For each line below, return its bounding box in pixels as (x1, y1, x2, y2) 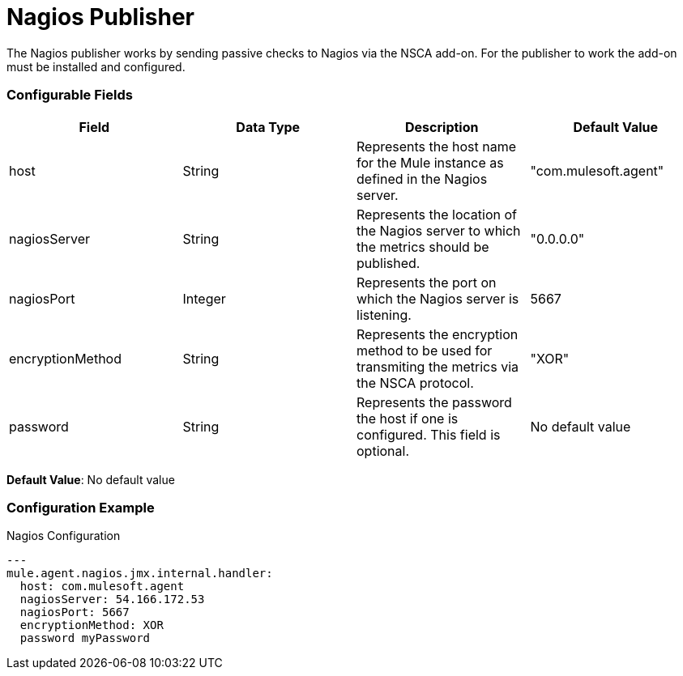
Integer (182, 290, 226, 307)
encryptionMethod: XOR (19, 619, 164, 632)
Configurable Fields (6, 87, 133, 104)
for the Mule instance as (356, 154, 504, 171)
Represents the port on (356, 274, 497, 291)
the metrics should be (356, 238, 489, 255)
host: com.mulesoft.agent (19, 580, 185, 593)
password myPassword (19, 631, 151, 645)
